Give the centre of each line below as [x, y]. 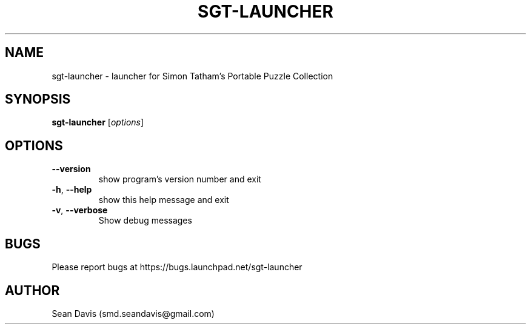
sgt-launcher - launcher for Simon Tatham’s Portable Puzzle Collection [192, 76]
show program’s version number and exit [180, 179]
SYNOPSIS [38, 99]
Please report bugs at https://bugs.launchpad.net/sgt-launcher [177, 267]
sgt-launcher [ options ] [98, 122]
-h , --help [72, 190]
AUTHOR [32, 290]
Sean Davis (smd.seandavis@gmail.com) [133, 313]
